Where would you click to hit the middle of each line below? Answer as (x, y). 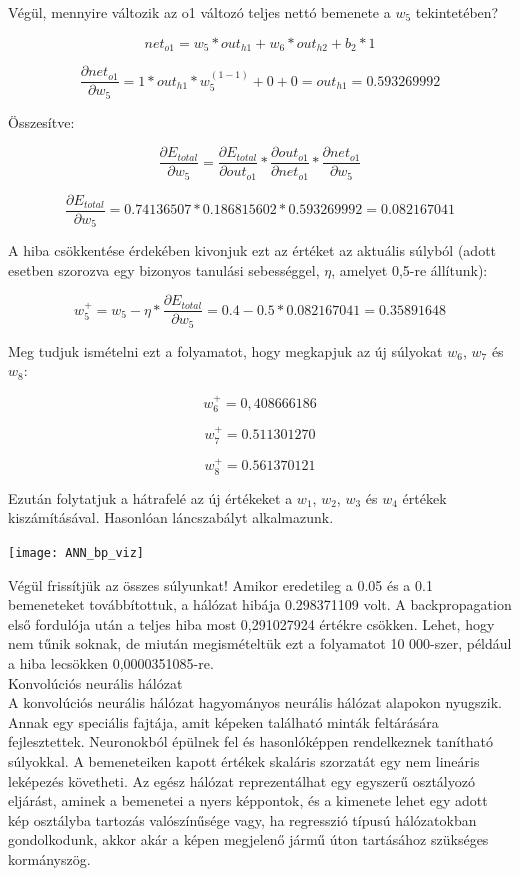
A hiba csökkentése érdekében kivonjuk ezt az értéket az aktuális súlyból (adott (252, 250)
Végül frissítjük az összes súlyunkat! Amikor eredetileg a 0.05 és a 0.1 (220, 584)
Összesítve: (41, 121)
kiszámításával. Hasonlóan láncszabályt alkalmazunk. (171, 517)
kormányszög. (49, 858)
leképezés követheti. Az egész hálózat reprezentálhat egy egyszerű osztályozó (241, 780)
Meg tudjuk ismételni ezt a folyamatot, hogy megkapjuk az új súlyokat (225, 350)
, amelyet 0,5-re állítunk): (409, 269)
